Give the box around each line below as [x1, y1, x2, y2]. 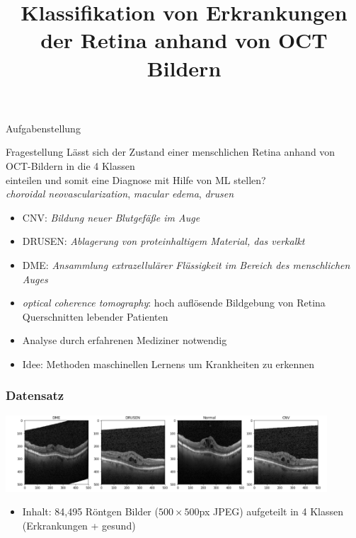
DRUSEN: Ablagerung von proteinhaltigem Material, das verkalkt [22, 234, 305, 248]
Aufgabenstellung [6, 120, 81, 135]
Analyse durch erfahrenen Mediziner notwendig [22, 333, 227, 348]
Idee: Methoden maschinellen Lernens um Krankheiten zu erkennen [22, 356, 315, 371]
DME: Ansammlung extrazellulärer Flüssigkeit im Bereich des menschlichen [22, 257, 350, 272]
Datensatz [6, 387, 64, 404]
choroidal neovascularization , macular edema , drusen [6, 186, 234, 201]
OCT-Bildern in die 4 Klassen [6, 158, 135, 173]
